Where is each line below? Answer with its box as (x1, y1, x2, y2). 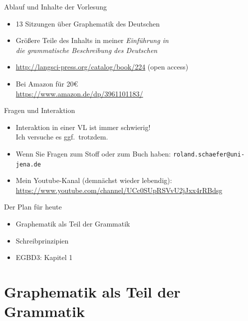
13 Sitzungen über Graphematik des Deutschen (15, 18, 160, 28)
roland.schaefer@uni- (173, 150, 245, 158)
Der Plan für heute (4, 201, 62, 212)
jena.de (15, 160, 41, 168)
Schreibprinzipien (15, 235, 69, 245)
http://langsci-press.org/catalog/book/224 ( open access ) (15, 61, 189, 72)
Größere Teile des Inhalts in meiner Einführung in (15, 35, 169, 45)
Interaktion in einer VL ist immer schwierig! (15, 121, 151, 132)
